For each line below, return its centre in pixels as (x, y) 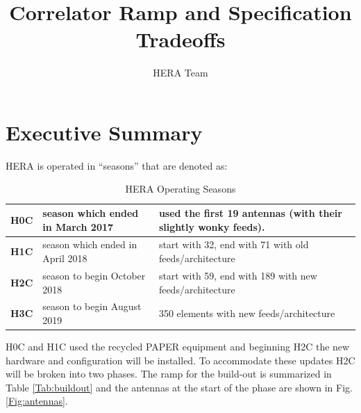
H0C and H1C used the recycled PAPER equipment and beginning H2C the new (178, 347)
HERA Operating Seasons (180, 189)
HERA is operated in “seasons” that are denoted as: (117, 165)
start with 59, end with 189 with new (238, 275)
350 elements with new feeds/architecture (247, 313)
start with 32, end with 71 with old (234, 244)
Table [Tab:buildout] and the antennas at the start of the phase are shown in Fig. (179, 387)
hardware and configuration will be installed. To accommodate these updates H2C (180, 360)
